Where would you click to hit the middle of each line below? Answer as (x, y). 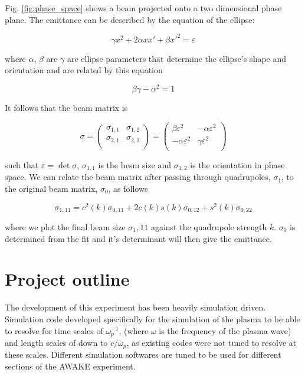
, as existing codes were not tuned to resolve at (211, 342)
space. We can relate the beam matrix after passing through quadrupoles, (138, 177)
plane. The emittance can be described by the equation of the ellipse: (130, 19)
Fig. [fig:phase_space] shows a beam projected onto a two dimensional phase (143, 8)
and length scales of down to (56, 342)
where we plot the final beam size (65, 227)
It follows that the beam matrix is (66, 107)
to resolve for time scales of (54, 330)
